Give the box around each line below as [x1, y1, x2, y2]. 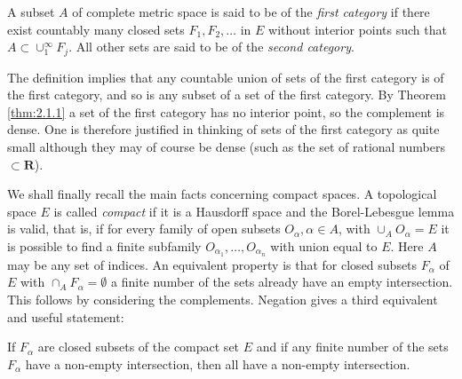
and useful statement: [7, 307, 124, 326]
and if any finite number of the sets [256, 337, 449, 356]
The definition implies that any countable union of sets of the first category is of [7, 67, 444, 86]
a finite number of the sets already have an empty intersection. [111, 272, 453, 291]
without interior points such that [268, 20, 447, 38]
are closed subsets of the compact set [37, 337, 240, 356]
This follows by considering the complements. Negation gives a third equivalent [7, 290, 438, 309]
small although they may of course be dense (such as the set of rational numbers [7, 138, 445, 156]
